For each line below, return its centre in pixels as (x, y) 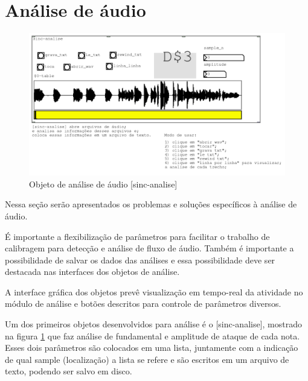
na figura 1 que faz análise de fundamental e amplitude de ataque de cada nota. (152, 335)
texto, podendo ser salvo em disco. (69, 371)
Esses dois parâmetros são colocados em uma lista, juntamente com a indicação (152, 348)
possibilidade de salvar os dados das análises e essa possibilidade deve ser (140, 260)
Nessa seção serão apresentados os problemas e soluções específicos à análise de (151, 204)
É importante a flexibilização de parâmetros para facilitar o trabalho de (137, 236)
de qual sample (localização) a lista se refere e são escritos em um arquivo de (147, 359)
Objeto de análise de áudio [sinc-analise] (103, 184)
